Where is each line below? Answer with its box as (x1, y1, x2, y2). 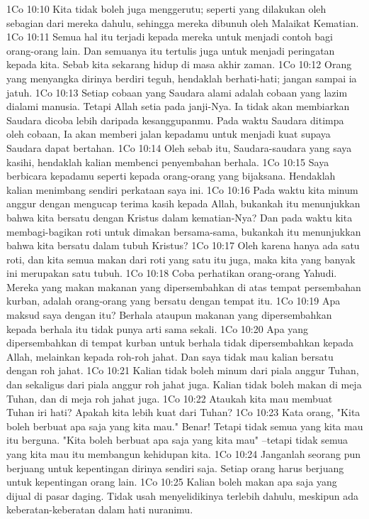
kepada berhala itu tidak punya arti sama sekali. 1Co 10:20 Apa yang (6, 321, 309, 336)
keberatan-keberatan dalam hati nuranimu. (6, 502, 193, 517)
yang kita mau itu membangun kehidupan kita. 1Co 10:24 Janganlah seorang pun (6, 447, 361, 461)
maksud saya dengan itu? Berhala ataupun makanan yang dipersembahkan (6, 307, 332, 322)
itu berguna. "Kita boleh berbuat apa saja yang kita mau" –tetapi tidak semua (6, 432, 348, 447)
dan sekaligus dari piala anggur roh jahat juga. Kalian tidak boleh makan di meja (6, 377, 362, 392)
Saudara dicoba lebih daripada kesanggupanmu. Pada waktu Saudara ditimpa (6, 112, 344, 127)
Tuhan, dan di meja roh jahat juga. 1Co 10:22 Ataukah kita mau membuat (6, 390, 333, 405)
